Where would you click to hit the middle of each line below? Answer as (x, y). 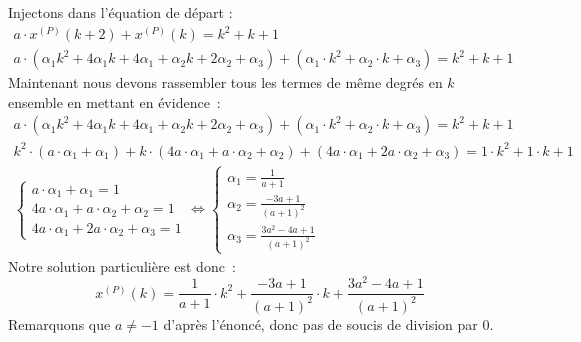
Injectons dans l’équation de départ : (120, 12)
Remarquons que (59, 323)
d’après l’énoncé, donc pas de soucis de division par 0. (328, 323)
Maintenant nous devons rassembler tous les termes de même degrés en (225, 82)
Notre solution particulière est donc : (122, 265)
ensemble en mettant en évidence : (114, 101)
